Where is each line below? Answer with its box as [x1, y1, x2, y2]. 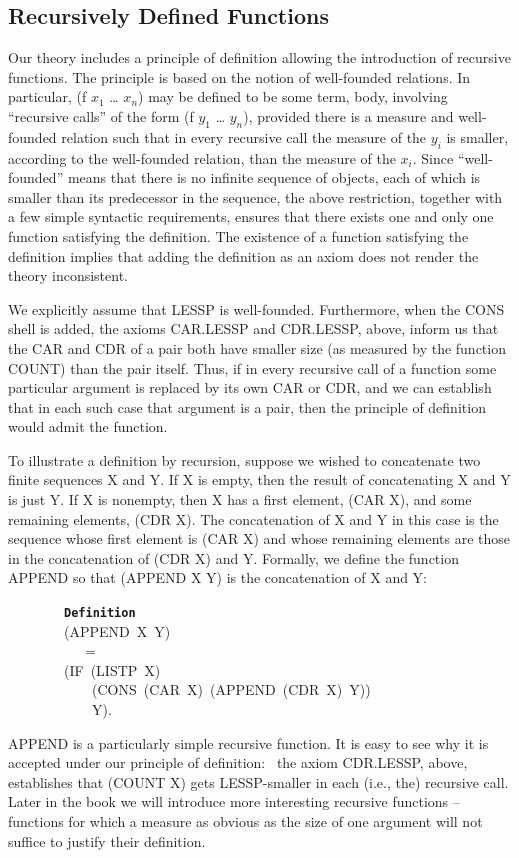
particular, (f [8, 86, 87, 107]
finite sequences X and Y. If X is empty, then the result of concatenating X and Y [8, 469, 511, 490]
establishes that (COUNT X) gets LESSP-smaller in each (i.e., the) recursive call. [8, 771, 509, 792]
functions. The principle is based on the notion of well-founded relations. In [8, 66, 471, 87]
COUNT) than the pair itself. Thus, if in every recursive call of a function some [8, 357, 497, 378]
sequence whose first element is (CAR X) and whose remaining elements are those [8, 528, 511, 549]
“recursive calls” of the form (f [8, 105, 194, 126]
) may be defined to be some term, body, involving [138, 86, 448, 107]
